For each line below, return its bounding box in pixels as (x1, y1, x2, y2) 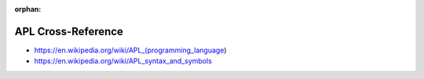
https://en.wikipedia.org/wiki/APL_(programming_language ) (34, 45, 227, 55)
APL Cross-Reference (14, 24, 123, 38)
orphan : (14, 5, 42, 13)
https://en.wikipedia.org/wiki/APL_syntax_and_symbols (34, 56, 212, 66)
